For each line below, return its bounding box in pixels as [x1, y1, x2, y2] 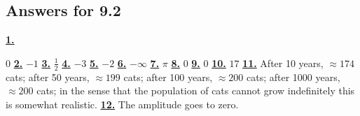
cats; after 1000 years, [247, 69, 340, 84]
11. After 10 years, [242, 55, 324, 70]
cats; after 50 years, [6, 69, 90, 84]
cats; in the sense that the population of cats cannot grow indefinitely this [36, 83, 355, 98]
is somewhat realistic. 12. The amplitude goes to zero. [6, 96, 239, 111]
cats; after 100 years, [123, 69, 213, 84]
